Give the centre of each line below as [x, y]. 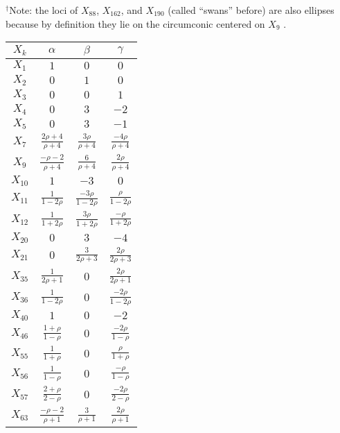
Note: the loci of [44, 10]
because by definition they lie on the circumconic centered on [135, 23]
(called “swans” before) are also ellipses [251, 10]
